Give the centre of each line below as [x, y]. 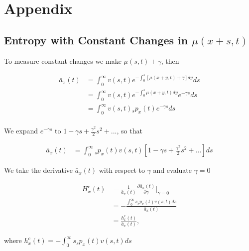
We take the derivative [39, 170]
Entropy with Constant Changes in [96, 40]
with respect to [122, 170]
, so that [129, 131]
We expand [21, 131]
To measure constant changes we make [63, 61]
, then [170, 61]
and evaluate [173, 170]
